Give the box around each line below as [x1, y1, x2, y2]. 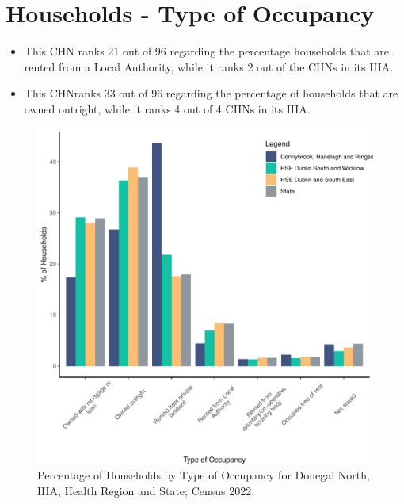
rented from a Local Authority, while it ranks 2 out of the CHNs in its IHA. [24, 58, 394, 74]
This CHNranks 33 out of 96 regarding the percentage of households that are [24, 85, 398, 101]
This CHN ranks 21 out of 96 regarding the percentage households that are [24, 43, 389, 59]
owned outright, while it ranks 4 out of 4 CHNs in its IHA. [24, 100, 311, 116]
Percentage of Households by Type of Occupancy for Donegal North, [37, 467, 370, 483]
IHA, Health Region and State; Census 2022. [37, 482, 255, 498]
